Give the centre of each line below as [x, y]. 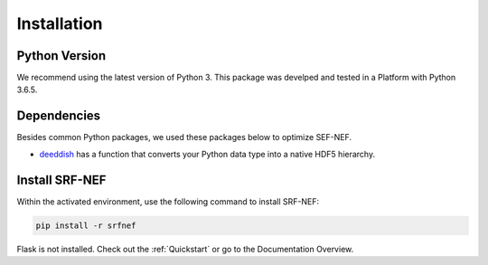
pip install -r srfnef [86, 225]
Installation [60, 24]
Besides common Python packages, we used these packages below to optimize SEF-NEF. [184, 137]
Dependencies [59, 116]
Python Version [61, 56]
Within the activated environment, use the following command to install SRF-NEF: [168, 201]
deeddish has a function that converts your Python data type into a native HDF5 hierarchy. [207, 154]
